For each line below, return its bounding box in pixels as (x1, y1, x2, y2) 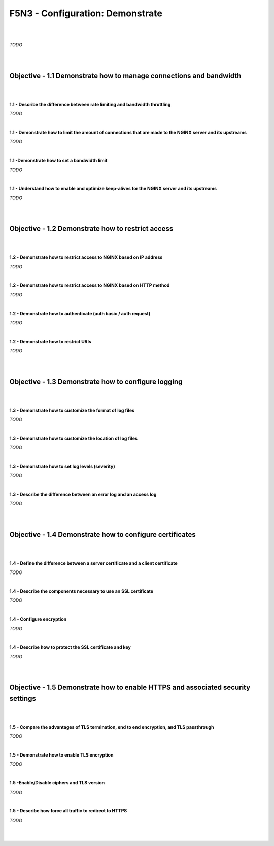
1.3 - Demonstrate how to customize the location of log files (9, 435, 138, 441)
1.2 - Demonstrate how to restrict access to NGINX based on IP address (9, 254, 163, 260)
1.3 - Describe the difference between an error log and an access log (9, 491, 157, 498)
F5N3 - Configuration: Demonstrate (9, 8, 162, 19)
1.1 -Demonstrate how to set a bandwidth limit (9, 158, 108, 164)
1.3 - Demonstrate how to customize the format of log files (9, 407, 134, 413)
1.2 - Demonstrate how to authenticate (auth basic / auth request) (9, 310, 151, 316)
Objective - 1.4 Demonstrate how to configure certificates (9, 530, 196, 539)
